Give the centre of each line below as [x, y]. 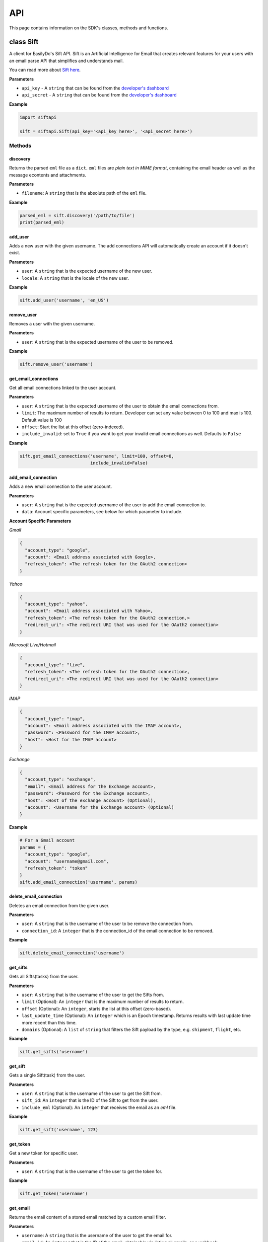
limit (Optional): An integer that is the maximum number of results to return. [103, 1002]
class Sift [24, 42]
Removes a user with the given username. [52, 323]
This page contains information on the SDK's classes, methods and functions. [89, 28]
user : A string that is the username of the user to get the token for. [92, 1171]
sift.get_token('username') [54, 1194]
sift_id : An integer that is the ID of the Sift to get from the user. [90, 1100]
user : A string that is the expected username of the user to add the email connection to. [114, 505]
